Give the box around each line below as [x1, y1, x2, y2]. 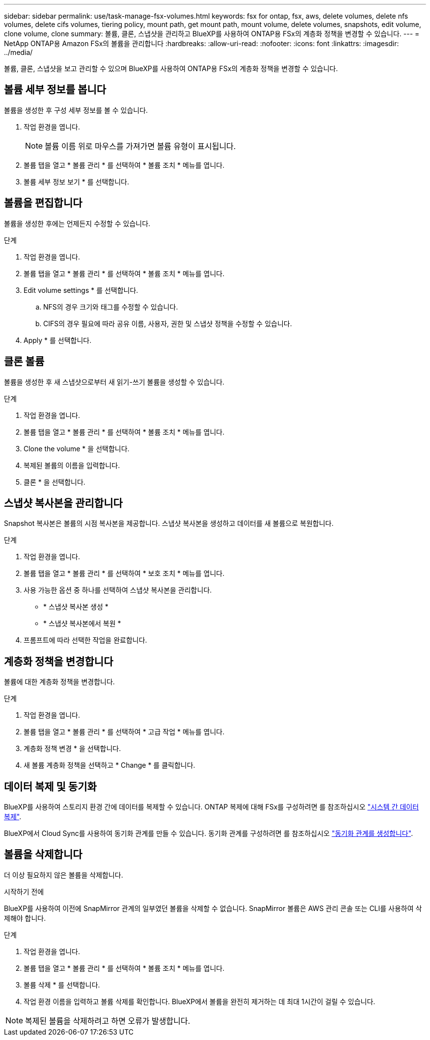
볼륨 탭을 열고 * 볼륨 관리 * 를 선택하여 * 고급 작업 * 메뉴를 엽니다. [24, 728, 225, 736]
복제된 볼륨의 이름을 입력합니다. [24, 461, 120, 469]
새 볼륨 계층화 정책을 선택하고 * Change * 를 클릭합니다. [24, 761, 195, 770]
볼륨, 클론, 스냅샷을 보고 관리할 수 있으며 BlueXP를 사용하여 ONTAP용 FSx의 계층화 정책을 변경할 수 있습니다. [4, 64, 338, 73]
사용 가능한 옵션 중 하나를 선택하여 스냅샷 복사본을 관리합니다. [24, 586, 212, 595]
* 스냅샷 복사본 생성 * [43, 602, 108, 611]
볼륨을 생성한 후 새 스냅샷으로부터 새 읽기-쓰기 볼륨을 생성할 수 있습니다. [4, 377, 225, 386]
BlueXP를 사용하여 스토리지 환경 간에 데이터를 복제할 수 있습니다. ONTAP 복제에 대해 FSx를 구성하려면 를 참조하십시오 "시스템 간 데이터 [4, 803, 419, 811]
